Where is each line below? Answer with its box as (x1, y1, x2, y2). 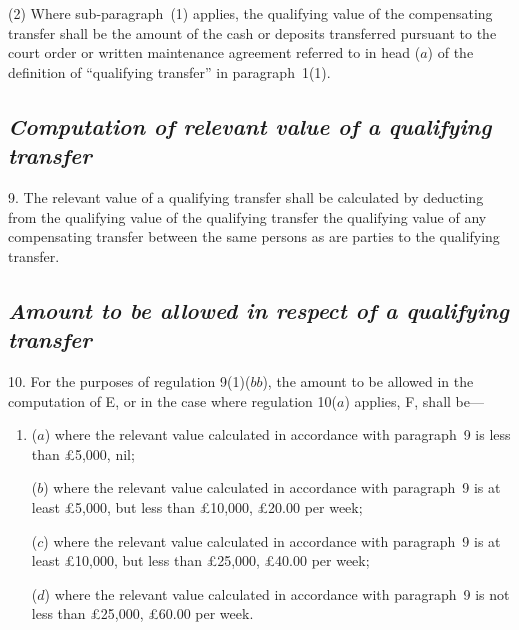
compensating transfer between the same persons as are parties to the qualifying (8, 226, 500, 247)
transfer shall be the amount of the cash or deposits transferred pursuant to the (8, 22, 497, 43)
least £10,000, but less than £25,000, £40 (31, 550, 290, 571)
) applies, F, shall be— (344, 390, 484, 411)
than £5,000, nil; (31, 443, 135, 464)
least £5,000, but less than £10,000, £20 (31, 496, 283, 517)
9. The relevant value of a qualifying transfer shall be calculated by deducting (8, 186, 484, 207)
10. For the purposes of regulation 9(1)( (8, 370, 251, 391)
